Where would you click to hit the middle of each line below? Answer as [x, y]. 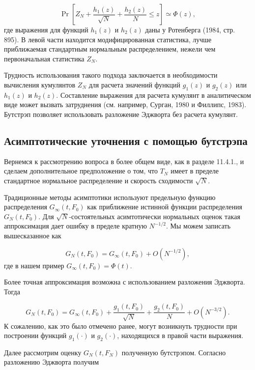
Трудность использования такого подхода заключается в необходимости [111, 75]
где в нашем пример [34, 265]
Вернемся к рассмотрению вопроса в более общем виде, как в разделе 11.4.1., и [124, 161]
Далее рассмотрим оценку [43, 352]
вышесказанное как [33, 235]
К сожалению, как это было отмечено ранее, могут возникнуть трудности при [121, 326]
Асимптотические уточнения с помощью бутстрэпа [126, 140]
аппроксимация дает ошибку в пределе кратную [75, 226]
